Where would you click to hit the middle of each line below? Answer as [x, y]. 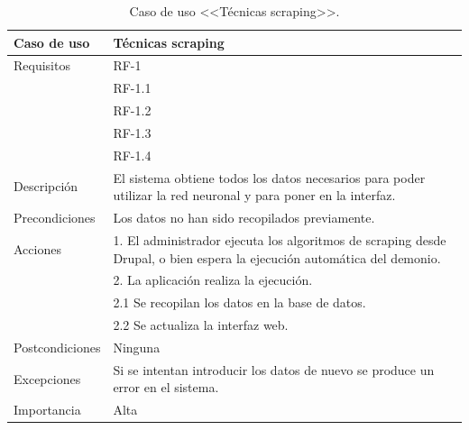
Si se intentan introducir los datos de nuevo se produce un [274, 369]
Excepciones [47, 378]
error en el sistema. [166, 387]
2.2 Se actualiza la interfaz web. [201, 325]
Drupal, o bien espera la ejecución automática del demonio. [277, 257]
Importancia [47, 410]
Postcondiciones [57, 347]
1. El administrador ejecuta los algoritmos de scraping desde [280, 239]
